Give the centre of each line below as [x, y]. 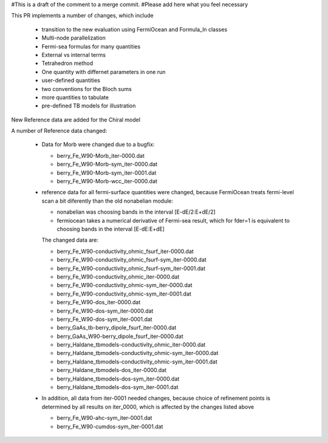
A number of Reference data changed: [59, 131]
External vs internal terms [74, 55]
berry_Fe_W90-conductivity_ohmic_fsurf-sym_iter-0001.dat [131, 268]
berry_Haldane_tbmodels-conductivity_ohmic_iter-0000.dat [131, 345]
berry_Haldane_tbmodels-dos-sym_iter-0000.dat [118, 379]
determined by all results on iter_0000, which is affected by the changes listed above [148, 407]
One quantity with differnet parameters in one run [104, 72]
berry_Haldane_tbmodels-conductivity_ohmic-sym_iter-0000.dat [138, 353]
